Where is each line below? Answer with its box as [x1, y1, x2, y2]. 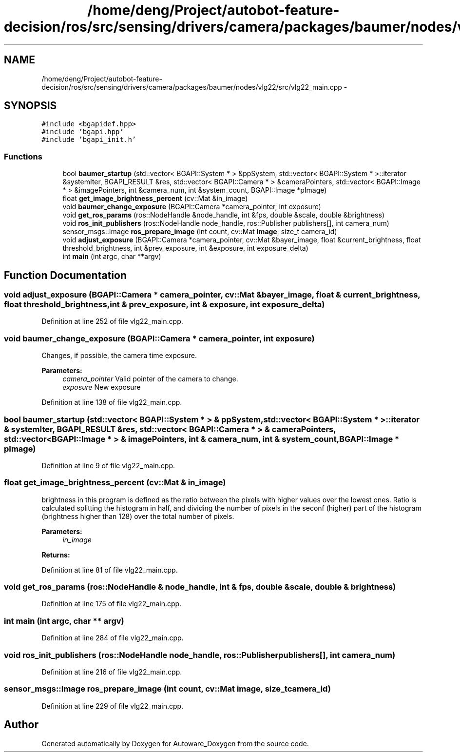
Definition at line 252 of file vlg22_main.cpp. [41, 317, 183, 326]
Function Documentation [4, 269, 127, 281]
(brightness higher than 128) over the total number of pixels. [41, 512, 234, 520]
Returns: [41, 550, 70, 559]
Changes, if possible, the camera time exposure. [41, 351, 197, 360]
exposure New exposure [62, 383, 141, 392]
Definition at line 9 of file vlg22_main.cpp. [41, 461, 175, 470]
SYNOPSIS [4, 99, 57, 112]
